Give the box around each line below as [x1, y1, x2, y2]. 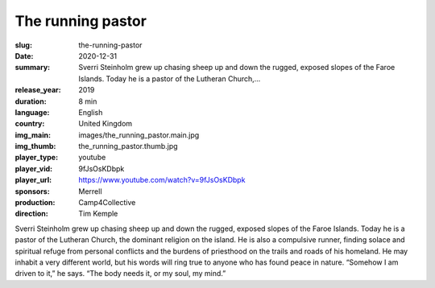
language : [14, 107, 50, 117]
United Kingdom [78, 119, 133, 129]
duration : [14, 97, 48, 106]
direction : [14, 209, 48, 219]
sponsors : [14, 186, 50, 196]
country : [14, 119, 45, 129]
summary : [14, 63, 51, 72]
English [78, 107, 103, 117]
